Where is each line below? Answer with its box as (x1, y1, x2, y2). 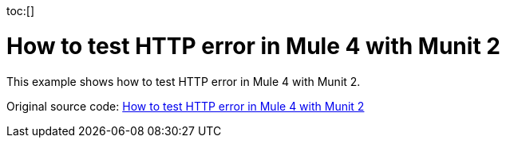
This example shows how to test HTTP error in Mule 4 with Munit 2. (6, 74, 361, 88)
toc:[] (6, 4, 35, 18)
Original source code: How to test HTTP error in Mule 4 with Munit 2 (6, 99, 365, 113)
